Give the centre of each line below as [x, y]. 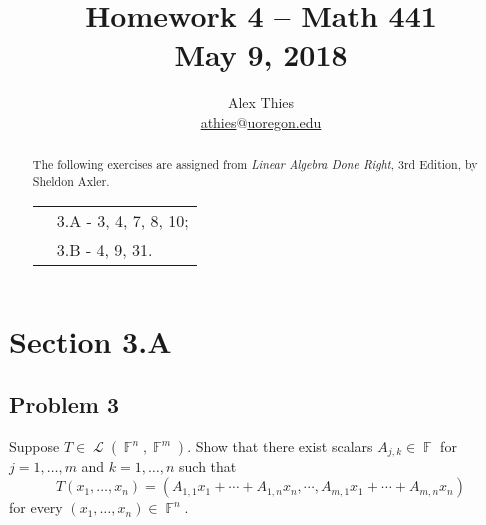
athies [218, 121]
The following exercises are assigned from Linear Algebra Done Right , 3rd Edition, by [255, 164]
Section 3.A [90, 340]
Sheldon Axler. [71, 180]
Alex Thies [261, 102]
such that [208, 466]
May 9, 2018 [261, 54]
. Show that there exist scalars [280, 446]
